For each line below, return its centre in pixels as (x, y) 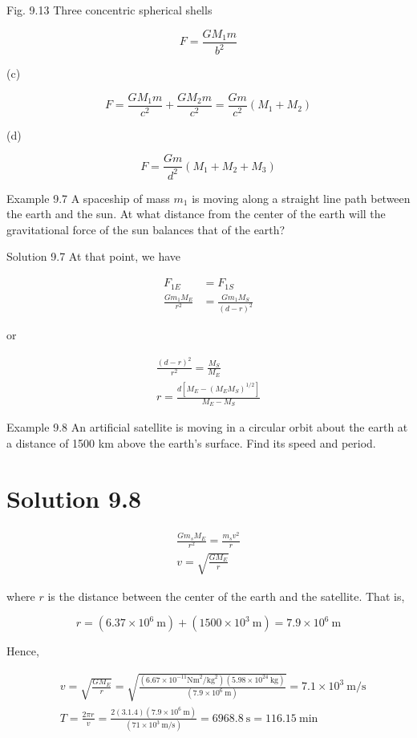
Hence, (23, 651)
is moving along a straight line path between (301, 198)
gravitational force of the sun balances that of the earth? (146, 229)
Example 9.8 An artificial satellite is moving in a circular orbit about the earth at (207, 427)
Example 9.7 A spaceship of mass (88, 198)
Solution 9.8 (74, 498)
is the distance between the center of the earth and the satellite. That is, (226, 596)
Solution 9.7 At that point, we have (94, 256)
